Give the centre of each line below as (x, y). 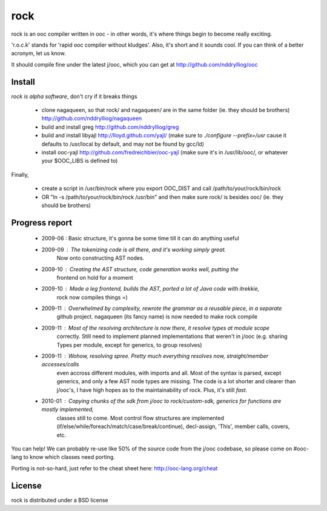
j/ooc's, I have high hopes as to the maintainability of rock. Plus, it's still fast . (152, 390)
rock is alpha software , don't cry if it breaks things (74, 96)
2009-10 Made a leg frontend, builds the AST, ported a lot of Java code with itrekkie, (150, 289)
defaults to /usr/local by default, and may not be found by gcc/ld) (123, 144)
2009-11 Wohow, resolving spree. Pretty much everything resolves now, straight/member (155, 356)
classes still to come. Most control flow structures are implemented (140, 418)
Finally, (20, 174)
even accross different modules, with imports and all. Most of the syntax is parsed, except (169, 373)
